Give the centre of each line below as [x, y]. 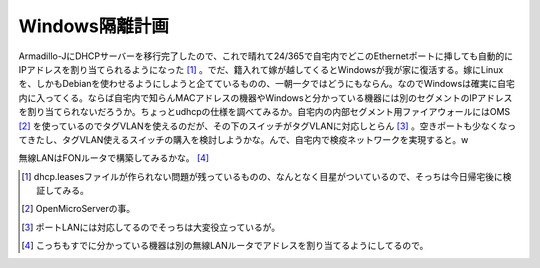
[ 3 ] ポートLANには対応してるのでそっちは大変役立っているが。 [151, 227]
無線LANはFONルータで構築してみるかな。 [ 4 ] [114, 158]
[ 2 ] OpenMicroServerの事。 [78, 209]
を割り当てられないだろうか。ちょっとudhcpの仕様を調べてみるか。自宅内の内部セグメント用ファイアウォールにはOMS [264, 112]
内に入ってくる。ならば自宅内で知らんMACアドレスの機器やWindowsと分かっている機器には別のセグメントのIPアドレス [265, 97]
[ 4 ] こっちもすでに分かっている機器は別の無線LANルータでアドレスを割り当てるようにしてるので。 [225, 246]
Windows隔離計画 [93, 26]
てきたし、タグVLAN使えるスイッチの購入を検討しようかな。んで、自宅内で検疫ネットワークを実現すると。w [243, 139]
